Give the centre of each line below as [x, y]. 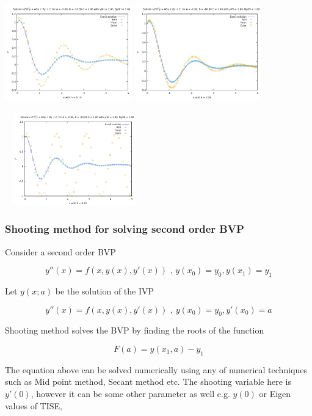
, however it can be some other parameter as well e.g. [130, 393]
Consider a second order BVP [60, 251]
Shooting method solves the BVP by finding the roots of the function [135, 330]
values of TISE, [34, 405]
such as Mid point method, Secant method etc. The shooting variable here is [148, 381]
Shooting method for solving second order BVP [125, 229]
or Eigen [275, 393]
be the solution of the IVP [105, 290]
